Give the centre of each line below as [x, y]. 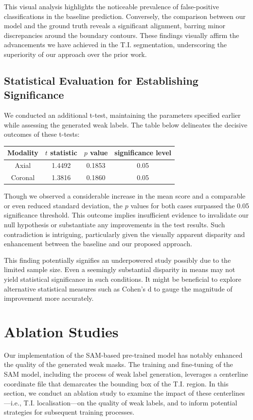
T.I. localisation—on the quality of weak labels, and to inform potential [130, 402]
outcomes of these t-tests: [42, 134]
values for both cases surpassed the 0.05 [190, 205]
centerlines [229, 393]
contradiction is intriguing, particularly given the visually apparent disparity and [125, 234]
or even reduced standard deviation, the [63, 205]
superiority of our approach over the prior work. [75, 54]
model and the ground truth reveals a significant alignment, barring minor [115, 26]
